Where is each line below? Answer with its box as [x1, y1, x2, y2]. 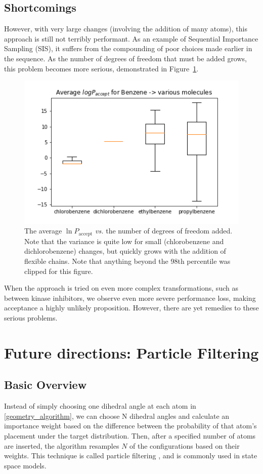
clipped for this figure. [24, 265, 93, 276]
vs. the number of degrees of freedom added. [95, 225, 233, 236]
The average [24, 225, 62, 236]
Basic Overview [4, 377, 87, 392]
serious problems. [4, 312, 58, 323]
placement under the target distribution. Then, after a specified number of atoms [4, 430, 256, 441]
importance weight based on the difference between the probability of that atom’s [4, 420, 257, 431]
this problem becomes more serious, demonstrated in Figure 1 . [4, 63, 199, 73]
